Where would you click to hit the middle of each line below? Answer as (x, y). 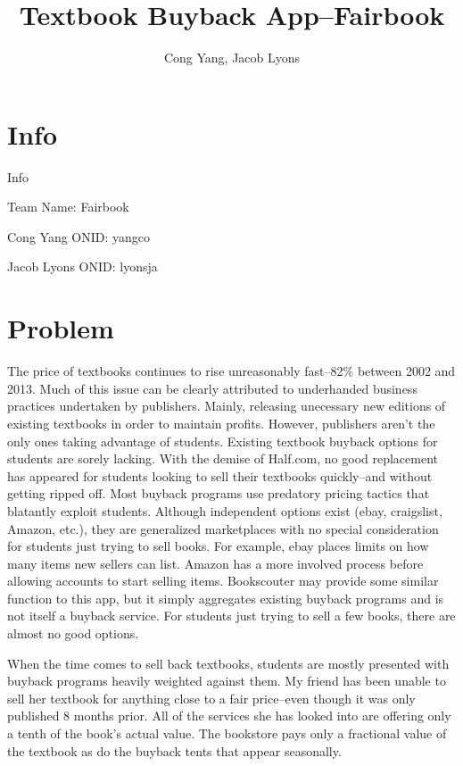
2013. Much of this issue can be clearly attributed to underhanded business (212, 388)
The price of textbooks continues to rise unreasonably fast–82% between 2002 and (231, 371)
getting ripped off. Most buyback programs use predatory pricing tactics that (219, 493)
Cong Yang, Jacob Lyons (232, 58)
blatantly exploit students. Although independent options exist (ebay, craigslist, (225, 510)
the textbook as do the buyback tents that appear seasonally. (174, 750)
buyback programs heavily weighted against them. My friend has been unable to (227, 681)
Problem (61, 328)
